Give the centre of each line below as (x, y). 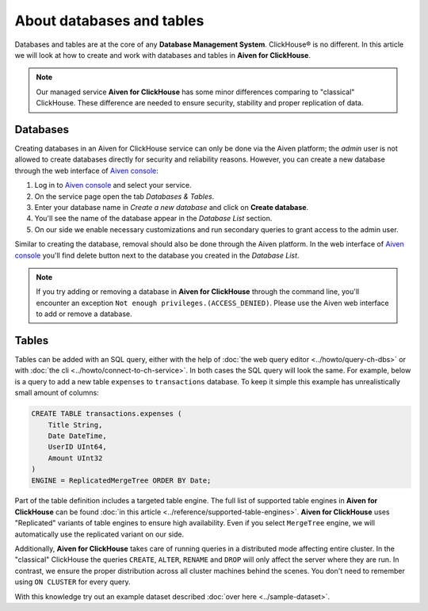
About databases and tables (109, 21)
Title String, (75, 425)
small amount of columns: (57, 393)
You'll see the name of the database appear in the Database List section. (153, 219)
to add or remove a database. (84, 314)
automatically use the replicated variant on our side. (99, 534)
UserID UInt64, (77, 447)
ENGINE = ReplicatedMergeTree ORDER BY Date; (121, 480)
